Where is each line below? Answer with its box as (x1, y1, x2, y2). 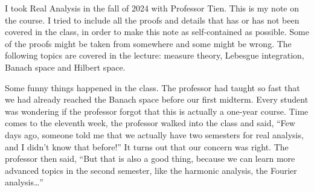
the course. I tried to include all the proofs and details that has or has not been (5, 13, 300, 26)
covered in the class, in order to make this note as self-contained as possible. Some (5, 25, 309, 38)
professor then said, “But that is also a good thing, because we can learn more (5, 152, 295, 165)
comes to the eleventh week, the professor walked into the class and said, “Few (5, 117, 295, 129)
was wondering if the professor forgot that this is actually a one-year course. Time (5, 104, 309, 117)
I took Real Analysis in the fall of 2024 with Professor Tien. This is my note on (5, 2, 300, 14)
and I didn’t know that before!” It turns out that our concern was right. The (5, 140, 289, 153)
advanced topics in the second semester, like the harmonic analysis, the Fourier (5, 164, 297, 176)
